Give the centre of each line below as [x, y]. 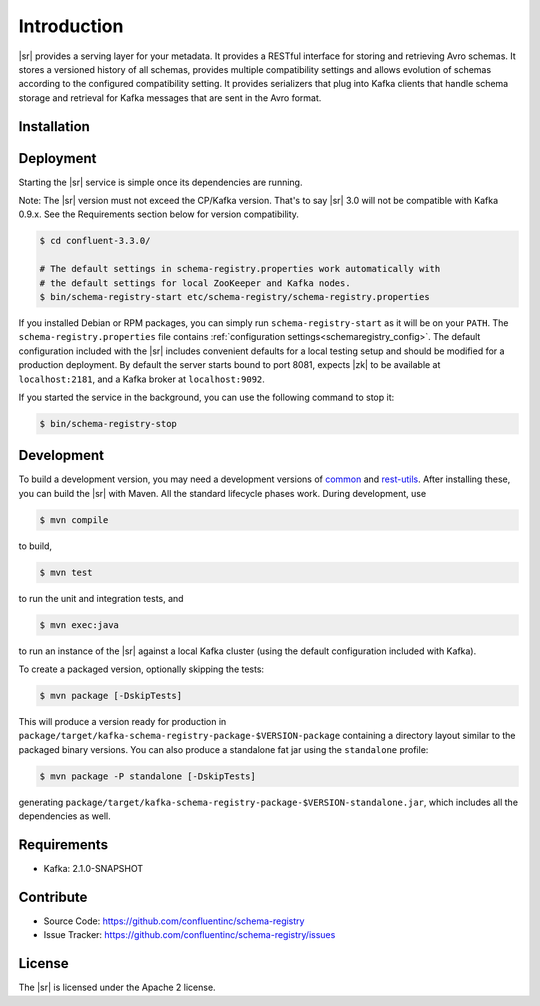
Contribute [53, 896]
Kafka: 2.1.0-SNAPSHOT [93, 869]
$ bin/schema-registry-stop [108, 423]
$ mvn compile [74, 519]
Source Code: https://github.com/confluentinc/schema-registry [174, 921]
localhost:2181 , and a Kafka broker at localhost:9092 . [141, 379]
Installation [54, 126]
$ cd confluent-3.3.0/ [95, 241]
